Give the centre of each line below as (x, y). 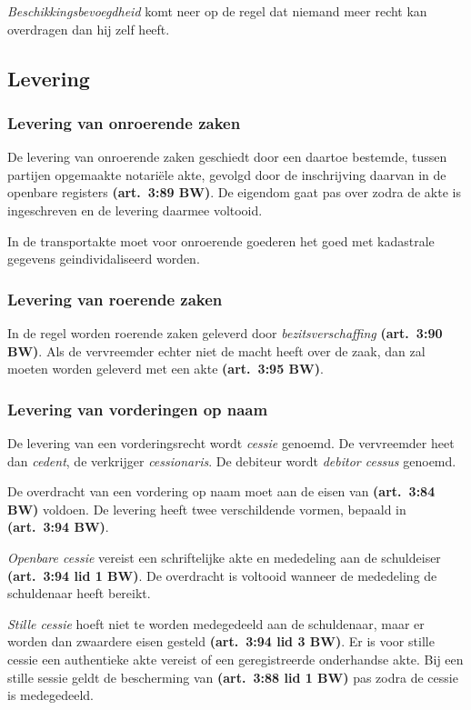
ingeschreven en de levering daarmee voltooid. (135, 210)
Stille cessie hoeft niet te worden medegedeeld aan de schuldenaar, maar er (216, 623)
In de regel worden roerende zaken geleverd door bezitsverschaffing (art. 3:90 (225, 332)
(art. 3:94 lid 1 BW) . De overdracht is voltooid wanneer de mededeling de (222, 575)
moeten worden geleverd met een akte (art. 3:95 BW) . (165, 369)
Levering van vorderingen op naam (138, 409)
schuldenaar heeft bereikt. (79, 593)
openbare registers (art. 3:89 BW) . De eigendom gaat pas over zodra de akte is (234, 192)
